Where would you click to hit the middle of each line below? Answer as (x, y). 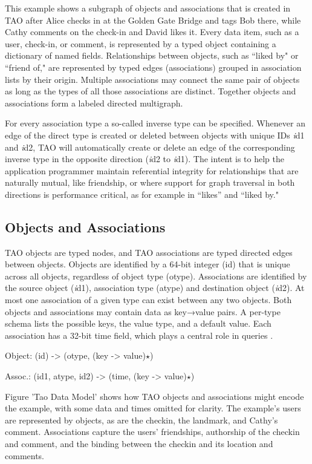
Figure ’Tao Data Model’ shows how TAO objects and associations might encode (154, 396)
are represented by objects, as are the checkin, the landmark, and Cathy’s (141, 420)
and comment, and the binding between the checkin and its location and (139, 444)
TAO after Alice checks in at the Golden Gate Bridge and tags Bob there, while (153, 20)
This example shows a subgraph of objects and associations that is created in (148, 8)
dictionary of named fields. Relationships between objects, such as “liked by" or (152, 55)
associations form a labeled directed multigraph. (94, 103)
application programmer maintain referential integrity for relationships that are (152, 170)
